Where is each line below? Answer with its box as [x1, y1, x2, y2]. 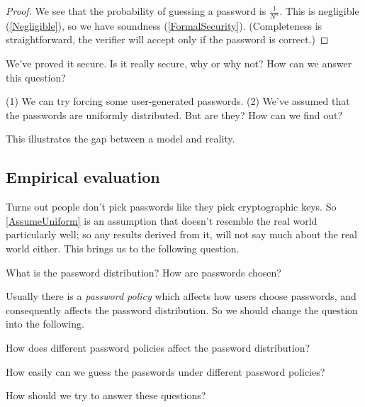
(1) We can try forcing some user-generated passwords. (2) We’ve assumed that [6, 94, 350, 108]
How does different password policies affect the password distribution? [6, 340, 310, 355]
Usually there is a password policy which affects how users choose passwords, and [6, 289, 356, 303]
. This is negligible [279, 4, 359, 18]
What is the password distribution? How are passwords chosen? [6, 264, 281, 279]
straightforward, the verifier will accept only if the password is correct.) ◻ [6, 32, 329, 47]
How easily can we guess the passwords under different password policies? [6, 364, 325, 379]
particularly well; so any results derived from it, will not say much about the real [6, 227, 357, 242]
